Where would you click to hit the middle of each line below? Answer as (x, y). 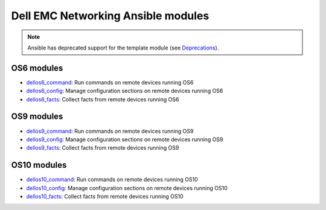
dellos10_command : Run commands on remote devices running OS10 (112, 180)
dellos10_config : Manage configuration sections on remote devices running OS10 (127, 188)
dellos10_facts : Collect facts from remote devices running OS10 (105, 196)
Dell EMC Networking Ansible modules (110, 16)
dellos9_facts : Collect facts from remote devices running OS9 (103, 148)
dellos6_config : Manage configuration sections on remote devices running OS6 (125, 91)
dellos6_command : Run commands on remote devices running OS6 (110, 82)
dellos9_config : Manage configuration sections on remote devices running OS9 (125, 139)
